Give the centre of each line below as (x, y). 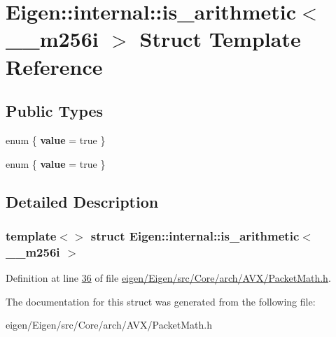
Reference (54, 66)
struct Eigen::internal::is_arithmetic (195, 235)
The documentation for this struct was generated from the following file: (161, 301)
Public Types (55, 111)
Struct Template (220, 39)
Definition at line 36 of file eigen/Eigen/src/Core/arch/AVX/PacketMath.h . (168, 278)
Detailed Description (82, 201)
